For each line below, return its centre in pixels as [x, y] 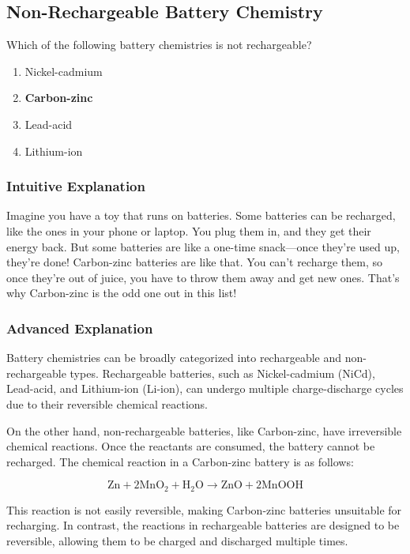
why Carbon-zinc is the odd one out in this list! [122, 293]
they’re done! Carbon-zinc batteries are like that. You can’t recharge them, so [194, 262]
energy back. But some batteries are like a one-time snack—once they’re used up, [203, 246]
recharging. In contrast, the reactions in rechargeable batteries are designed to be [203, 525]
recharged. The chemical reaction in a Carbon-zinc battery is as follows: [180, 461]
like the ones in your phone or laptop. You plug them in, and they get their [189, 230]
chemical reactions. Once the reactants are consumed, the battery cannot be [191, 446]
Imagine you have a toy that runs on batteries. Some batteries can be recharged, [201, 215]
